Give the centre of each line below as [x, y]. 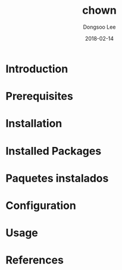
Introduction [37, 69]
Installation [34, 124]
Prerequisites [40, 96]
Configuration [41, 205]
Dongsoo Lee [99, 27]
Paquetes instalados [57, 178]
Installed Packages [54, 151]
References [35, 260]
